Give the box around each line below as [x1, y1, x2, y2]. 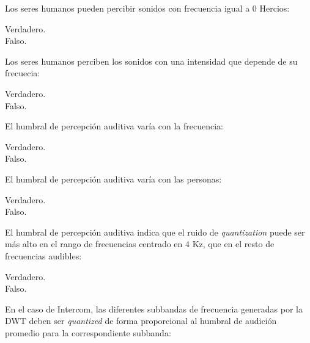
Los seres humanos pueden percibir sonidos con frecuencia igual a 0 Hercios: [5, 2, 290, 14]
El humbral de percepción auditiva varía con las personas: [5, 172, 222, 185]
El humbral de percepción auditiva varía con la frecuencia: [5, 120, 223, 132]
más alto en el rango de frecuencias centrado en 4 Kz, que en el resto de [5, 237, 275, 250]
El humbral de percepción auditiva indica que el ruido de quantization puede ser [5, 225, 305, 238]
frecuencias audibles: [5, 249, 82, 262]
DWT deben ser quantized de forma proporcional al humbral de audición [5, 314, 277, 327]
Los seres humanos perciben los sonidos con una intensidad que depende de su [5, 54, 298, 67]
